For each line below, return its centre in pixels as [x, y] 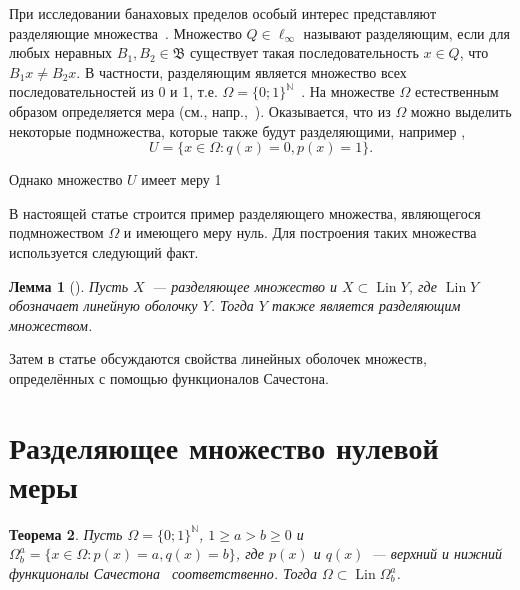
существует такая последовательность [304, 52]
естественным [456, 91]
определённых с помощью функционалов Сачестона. [169, 377]
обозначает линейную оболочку [103, 305]
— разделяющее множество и [244, 285]
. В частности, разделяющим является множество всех [241, 71]
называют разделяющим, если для [406, 32]
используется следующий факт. [104, 251]
